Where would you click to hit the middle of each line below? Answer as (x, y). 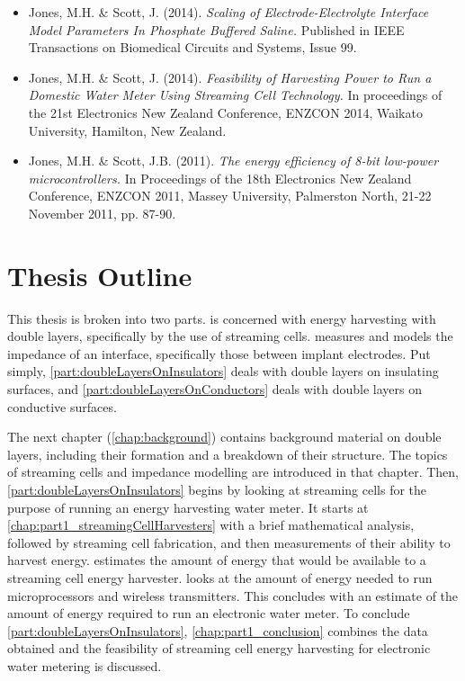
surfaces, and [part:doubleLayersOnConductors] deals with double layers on (215, 389)
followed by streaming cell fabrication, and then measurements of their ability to (229, 542)
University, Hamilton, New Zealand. (127, 130)
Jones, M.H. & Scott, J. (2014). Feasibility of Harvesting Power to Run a (230, 77)
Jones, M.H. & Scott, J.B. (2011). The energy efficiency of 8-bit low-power (233, 161)
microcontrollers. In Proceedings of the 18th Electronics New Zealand (220, 178)
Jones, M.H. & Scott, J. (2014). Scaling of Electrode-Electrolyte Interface (228, 12)
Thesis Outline (100, 275)
